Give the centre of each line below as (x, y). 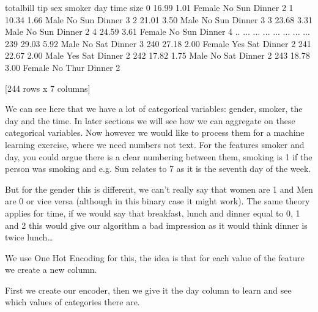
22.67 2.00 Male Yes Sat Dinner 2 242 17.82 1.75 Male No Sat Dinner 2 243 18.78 (157, 55)
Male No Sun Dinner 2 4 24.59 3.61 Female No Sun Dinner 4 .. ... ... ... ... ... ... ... (157, 32)
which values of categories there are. (72, 302)
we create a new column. (51, 269)
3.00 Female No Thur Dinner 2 (63, 67)
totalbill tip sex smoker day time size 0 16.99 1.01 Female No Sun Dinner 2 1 (149, 7)
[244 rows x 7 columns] (48, 88)
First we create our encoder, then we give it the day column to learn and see (148, 290)
